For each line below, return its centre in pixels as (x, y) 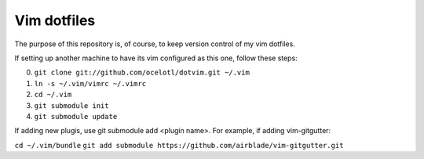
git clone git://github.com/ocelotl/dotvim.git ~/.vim (142, 73)
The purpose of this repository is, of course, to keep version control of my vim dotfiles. (155, 44)
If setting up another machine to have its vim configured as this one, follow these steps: (156, 58)
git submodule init (71, 105)
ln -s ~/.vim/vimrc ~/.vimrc (90, 83)
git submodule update (76, 116)
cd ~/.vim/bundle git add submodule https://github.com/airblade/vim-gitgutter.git (179, 145)
